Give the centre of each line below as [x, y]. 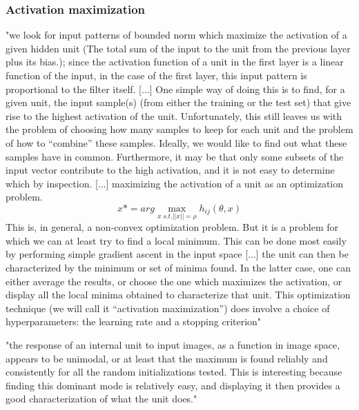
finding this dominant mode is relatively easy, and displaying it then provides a [173, 385]
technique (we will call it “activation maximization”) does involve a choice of [168, 308]
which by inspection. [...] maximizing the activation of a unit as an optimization [175, 183]
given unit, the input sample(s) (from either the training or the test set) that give [178, 102]
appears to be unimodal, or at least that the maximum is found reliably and [167, 358]
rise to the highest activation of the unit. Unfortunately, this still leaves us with [174, 115]
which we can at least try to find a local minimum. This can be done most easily [176, 240]
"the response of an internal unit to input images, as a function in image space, [173, 344]
